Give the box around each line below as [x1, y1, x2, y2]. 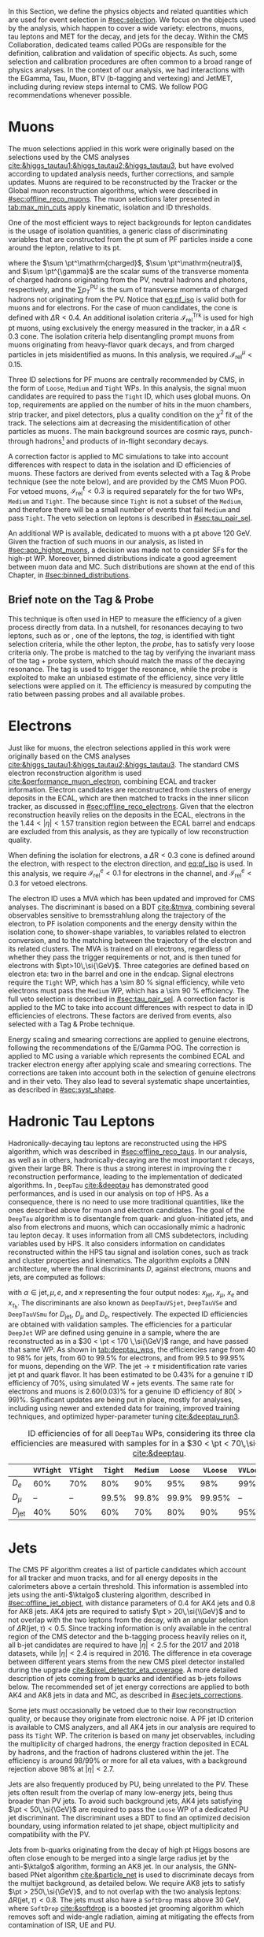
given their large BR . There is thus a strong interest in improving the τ [8, 1163, 232, 1173]
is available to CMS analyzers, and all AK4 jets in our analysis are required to [8, 1723, 256, 1732]
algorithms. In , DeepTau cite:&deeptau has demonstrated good [8, 1181, 210, 1190]
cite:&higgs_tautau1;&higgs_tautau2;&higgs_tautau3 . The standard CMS [8, 759, 240, 769]
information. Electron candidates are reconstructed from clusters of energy [8, 785, 251, 794]
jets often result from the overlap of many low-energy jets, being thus [8, 1788, 233, 1798]
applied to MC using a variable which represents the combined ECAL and [8, 1052, 245, 1061]
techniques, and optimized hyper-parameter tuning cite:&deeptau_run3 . [8, 1412, 240, 1421]
